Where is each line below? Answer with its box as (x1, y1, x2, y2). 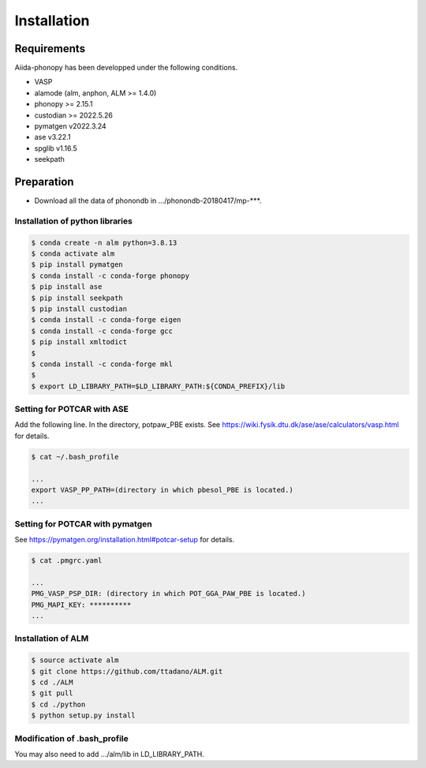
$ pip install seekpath (31, 293, 124, 302)
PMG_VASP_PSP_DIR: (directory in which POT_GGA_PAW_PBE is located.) (31, 589, 306, 598)
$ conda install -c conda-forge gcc (31, 326, 174, 335)
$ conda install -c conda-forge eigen (31, 316, 181, 324)
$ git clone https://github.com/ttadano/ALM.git (31, 667, 223, 676)
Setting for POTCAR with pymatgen (14, 518, 153, 529)
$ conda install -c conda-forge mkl (31, 359, 174, 369)
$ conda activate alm (31, 249, 115, 258)
